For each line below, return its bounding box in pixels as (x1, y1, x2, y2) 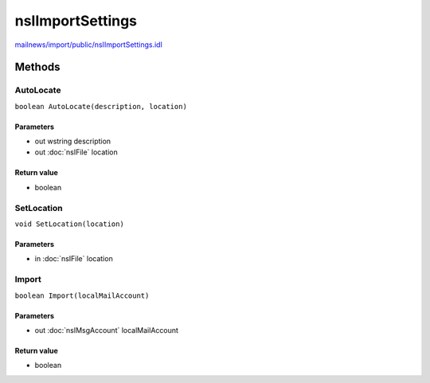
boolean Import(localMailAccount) (14, 291, 150, 300)
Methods (14, 61, 61, 74)
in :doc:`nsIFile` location (34, 254, 113, 264)
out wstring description (34, 136, 111, 147)
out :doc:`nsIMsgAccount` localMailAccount (34, 325, 179, 334)
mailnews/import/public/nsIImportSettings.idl (14, 40, 162, 49)
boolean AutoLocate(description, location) (14, 102, 187, 111)
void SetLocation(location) (14, 220, 125, 229)
